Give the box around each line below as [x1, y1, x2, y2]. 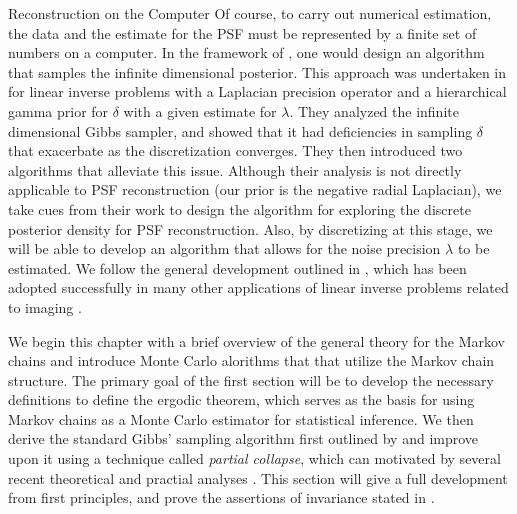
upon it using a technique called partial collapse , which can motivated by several [8, 448, 501, 469]
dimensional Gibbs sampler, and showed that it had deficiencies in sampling [8, 120, 473, 141]
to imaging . [8, 296, 82, 317]
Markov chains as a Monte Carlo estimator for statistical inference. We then [8, 408, 474, 429]
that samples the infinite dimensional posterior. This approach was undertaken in [8, 61, 507, 82]
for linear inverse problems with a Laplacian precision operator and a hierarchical [8, 81, 507, 102]
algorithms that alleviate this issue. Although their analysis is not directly [8, 159, 462, 180]
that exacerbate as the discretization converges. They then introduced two [8, 140, 463, 161]
